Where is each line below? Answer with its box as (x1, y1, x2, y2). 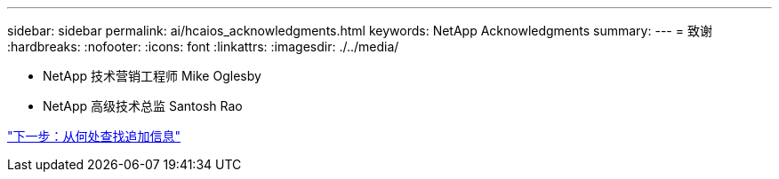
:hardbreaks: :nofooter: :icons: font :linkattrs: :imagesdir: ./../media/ (7, 39, 399, 54)
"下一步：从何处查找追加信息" (7, 128, 181, 144)
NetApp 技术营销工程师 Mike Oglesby (43, 68, 261, 83)
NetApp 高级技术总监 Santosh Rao (43, 98, 243, 113)
